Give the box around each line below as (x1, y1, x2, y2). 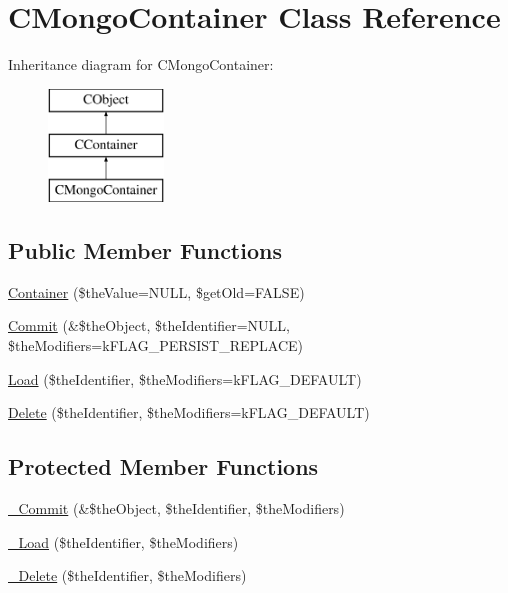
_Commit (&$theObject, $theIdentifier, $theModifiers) (8, 498, 345, 519)
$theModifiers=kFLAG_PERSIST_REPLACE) (8, 335, 304, 356)
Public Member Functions (8, 235, 282, 266)
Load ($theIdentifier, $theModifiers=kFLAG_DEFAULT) (8, 368, 362, 389)
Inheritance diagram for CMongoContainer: (8, 54, 274, 75)
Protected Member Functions (8, 451, 319, 482)
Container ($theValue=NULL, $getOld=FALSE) (8, 281, 305, 302)
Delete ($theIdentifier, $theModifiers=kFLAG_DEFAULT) (8, 402, 370, 423)
